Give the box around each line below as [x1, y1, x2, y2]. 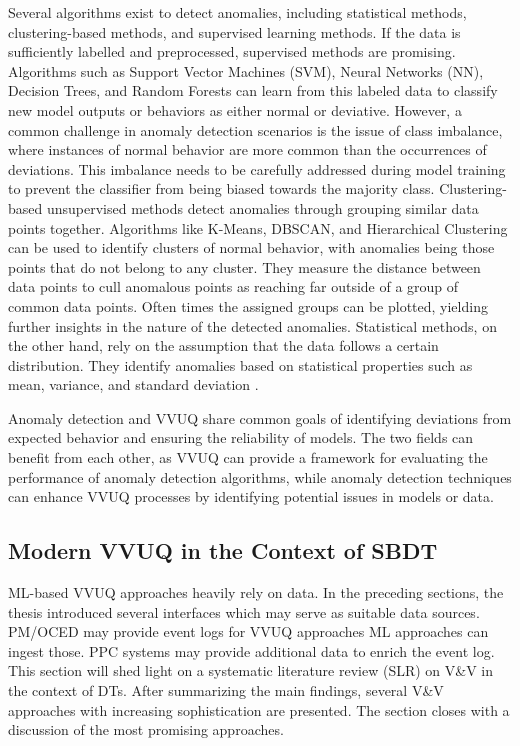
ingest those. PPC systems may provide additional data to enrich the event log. [8, 640, 495, 661]
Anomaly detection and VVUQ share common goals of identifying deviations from [8, 407, 512, 428]
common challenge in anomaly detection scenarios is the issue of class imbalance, [8, 119, 503, 140]
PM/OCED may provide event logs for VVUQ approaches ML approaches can [8, 621, 489, 642]
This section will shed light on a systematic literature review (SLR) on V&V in [8, 660, 494, 681]
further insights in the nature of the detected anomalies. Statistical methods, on [8, 315, 497, 336]
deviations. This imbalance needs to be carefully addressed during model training [8, 158, 506, 179]
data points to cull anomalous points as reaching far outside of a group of [8, 276, 459, 297]
